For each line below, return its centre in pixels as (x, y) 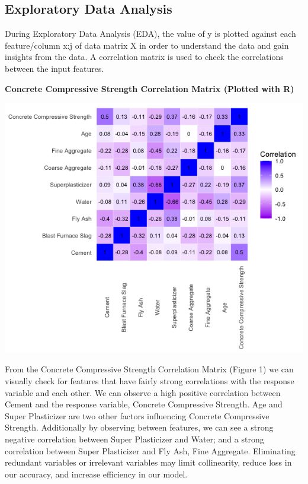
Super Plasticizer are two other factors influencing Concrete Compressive (137, 415)
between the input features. (54, 68)
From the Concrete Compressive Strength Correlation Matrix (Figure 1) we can (149, 369)
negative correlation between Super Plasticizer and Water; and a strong (134, 439)
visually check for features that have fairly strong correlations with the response (150, 381)
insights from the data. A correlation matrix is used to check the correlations (144, 57)
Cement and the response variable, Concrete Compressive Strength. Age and (144, 404)
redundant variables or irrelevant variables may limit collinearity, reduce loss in (148, 462)
